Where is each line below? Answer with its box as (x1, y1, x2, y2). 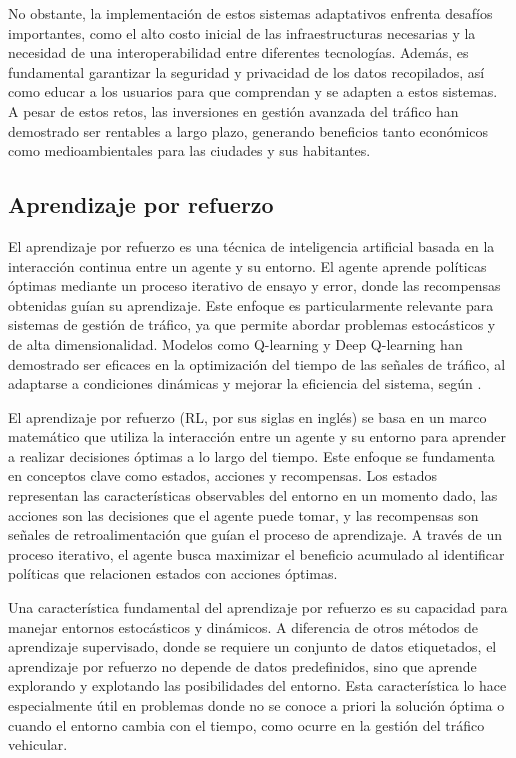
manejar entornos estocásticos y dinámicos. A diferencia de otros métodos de (8, 616, 479, 637)
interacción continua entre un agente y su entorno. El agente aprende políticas (8, 255, 487, 276)
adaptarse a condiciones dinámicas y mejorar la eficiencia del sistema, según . (8, 373, 482, 394)
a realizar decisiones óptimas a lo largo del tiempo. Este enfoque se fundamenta (8, 445, 495, 466)
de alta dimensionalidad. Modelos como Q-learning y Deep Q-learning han (8, 333, 463, 354)
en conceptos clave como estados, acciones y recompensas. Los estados (8, 465, 437, 486)
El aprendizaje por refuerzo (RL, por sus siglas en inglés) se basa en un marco (8, 406, 487, 427)
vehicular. (8, 734, 68, 755)
